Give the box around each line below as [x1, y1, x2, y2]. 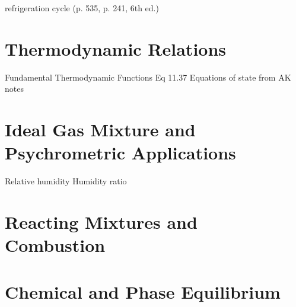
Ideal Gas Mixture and [5, 117, 196, 142]
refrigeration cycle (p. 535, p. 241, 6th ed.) [5, 2, 159, 14]
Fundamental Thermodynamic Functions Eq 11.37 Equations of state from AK [5, 71, 291, 83]
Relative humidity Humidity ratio [5, 175, 127, 187]
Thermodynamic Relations [5, 36, 227, 60]
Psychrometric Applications [5, 140, 236, 165]
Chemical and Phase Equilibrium [5, 279, 281, 303]
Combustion [5, 233, 106, 257]
